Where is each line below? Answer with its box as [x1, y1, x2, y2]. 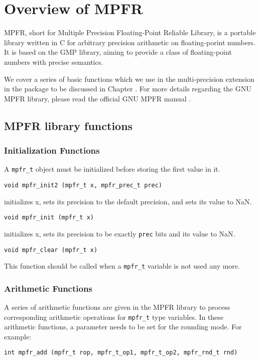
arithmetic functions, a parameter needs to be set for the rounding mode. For [4, 321, 242, 332]
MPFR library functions [4, 117, 133, 133]
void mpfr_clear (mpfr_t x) [4, 246, 98, 254]
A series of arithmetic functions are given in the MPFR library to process [4, 302, 230, 312]
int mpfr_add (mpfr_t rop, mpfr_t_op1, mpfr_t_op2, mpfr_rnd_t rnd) [4, 349, 238, 356]
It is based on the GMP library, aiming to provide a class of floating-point [4, 47, 232, 57]
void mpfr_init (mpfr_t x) [4, 214, 94, 221]
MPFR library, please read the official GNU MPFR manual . [4, 93, 191, 103]
